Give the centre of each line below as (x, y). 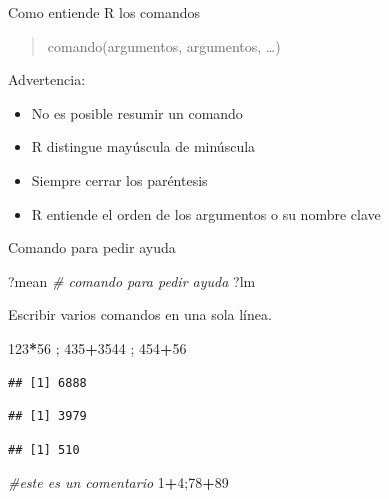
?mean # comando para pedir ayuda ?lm (132, 280)
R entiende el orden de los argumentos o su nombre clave (206, 213)
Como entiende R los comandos (104, 12)
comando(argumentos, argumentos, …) (164, 45)
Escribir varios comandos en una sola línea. (140, 314)
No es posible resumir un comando (137, 112)
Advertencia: (47, 79)
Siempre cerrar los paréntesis (119, 179)
